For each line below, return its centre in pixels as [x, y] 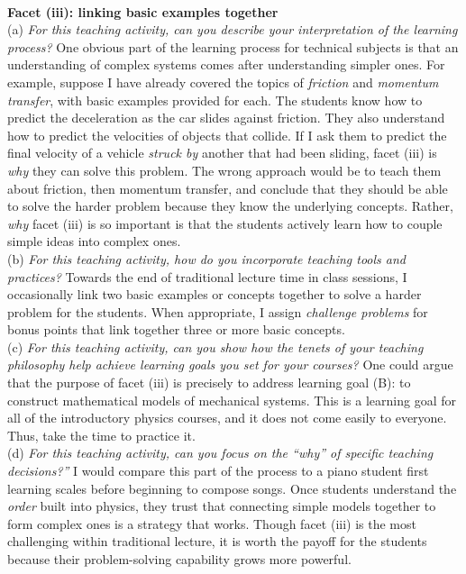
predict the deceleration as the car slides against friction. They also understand [226, 118]
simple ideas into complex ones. [94, 241]
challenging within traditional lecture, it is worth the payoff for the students [217, 541]
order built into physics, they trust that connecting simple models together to [222, 506]
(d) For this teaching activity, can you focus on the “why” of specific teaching [220, 453]
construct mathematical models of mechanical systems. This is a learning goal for [232, 400]
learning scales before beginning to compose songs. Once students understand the [232, 488]
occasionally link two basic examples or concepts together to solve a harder [215, 294]
